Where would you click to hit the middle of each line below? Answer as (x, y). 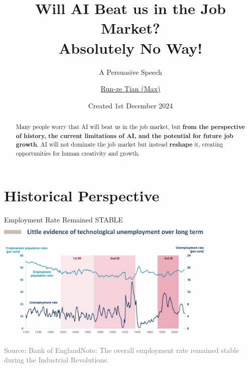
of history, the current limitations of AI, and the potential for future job (125, 136)
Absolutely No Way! (131, 47)
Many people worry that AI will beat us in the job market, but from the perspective (130, 127)
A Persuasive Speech (131, 72)
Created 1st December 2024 (131, 105)
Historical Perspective (82, 195)
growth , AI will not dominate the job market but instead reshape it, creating (119, 145)
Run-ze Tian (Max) (131, 89)
